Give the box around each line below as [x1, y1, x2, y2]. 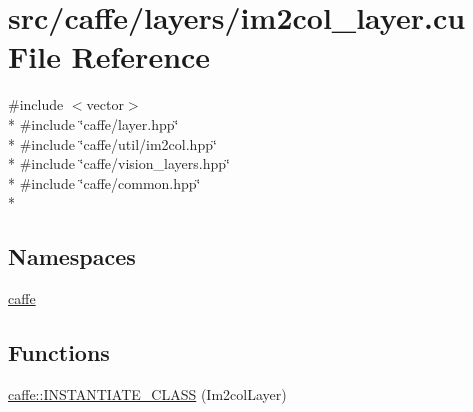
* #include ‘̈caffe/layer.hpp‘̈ [8, 113, 179, 134]
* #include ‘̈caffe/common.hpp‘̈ [8, 172, 201, 193]
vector [86, 94, 124, 115]
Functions [8, 337, 110, 368]
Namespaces [8, 241, 136, 272]
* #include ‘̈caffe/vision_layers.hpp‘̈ [8, 153, 230, 174]
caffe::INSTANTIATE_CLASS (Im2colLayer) [8, 383, 287, 404]
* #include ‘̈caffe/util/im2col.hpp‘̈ [8, 133, 217, 154]
